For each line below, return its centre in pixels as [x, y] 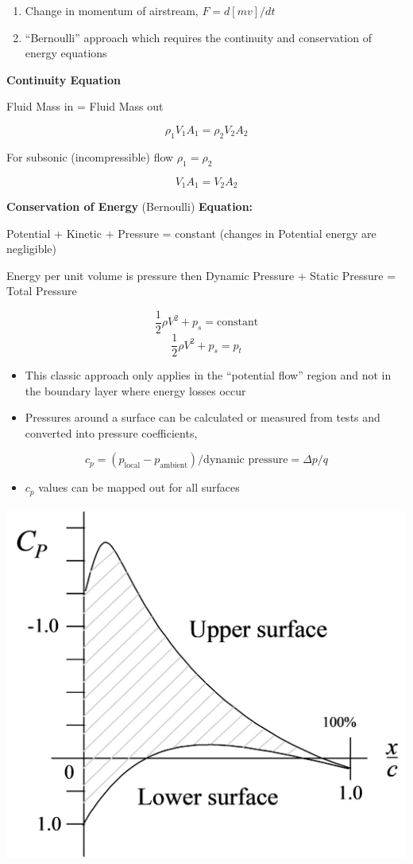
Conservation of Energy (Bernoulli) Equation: [130, 206]
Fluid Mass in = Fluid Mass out [85, 106]
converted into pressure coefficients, [111, 432]
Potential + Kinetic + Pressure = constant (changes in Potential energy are [191, 233]
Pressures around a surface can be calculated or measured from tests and [203, 417]
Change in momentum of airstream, [112, 10]
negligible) [32, 249]
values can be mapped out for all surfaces [139, 487]
